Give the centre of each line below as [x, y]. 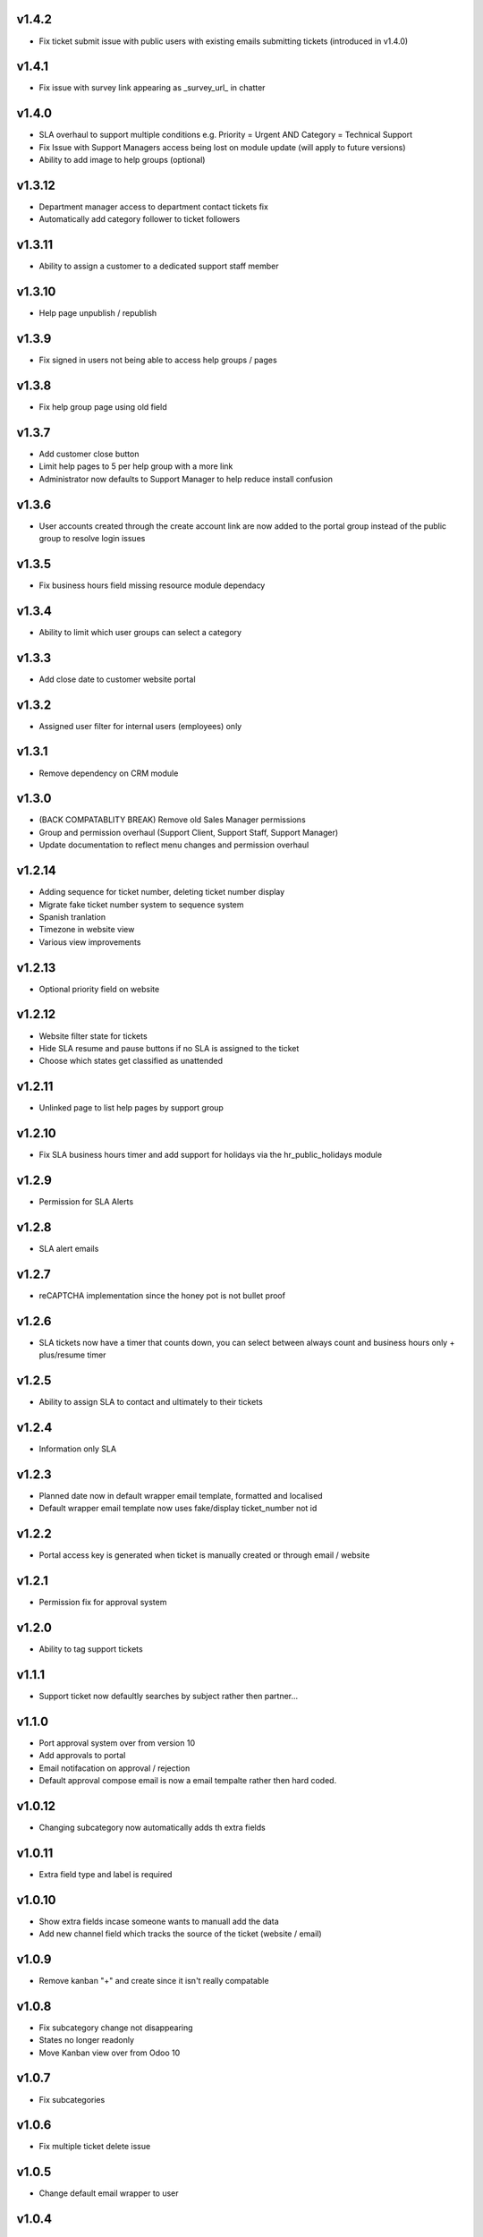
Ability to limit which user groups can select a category [140, 632]
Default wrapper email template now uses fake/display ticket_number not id [178, 1509]
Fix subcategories [72, 2099]
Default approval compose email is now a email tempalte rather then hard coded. [188, 1780]
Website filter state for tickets [93, 1036]
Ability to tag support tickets [91, 1649]
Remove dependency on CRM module [109, 773]
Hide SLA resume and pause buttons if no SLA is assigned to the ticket [169, 1048]
